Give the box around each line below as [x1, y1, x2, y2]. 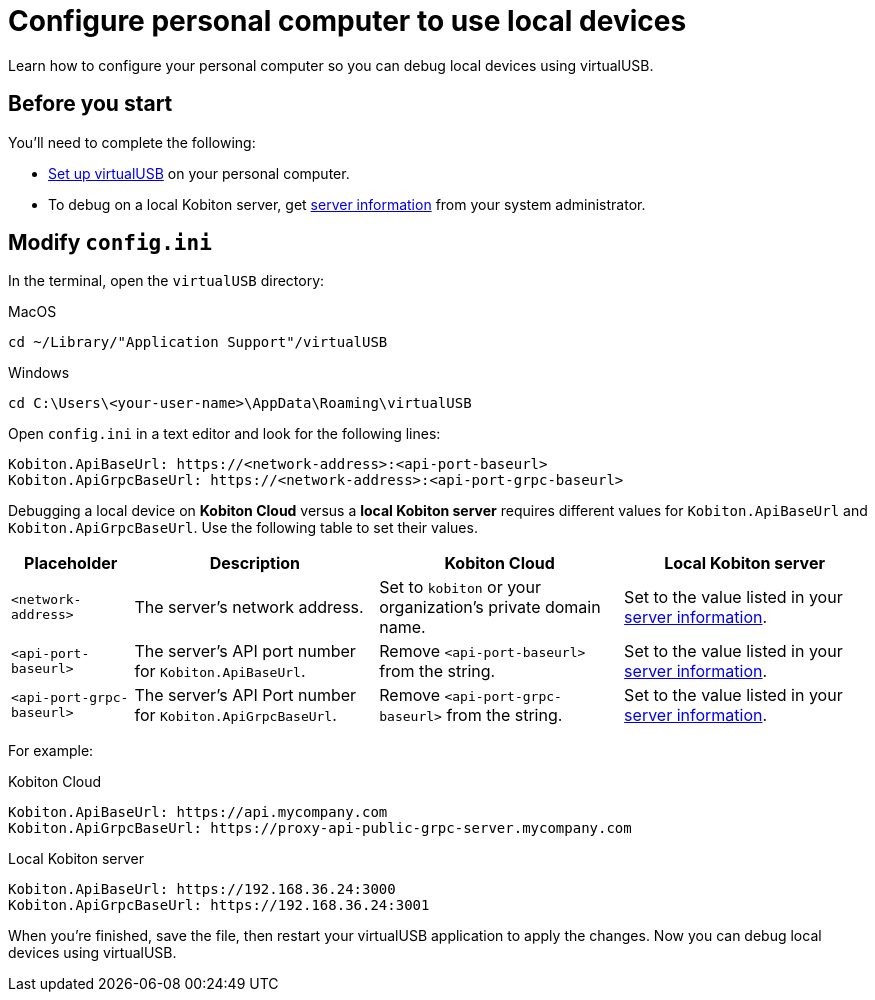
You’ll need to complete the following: [8, 133, 256, 151]
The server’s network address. [134, 597, 364, 618]
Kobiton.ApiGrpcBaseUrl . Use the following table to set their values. [8, 519, 478, 537]
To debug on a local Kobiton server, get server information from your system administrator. [48, 195, 646, 213]
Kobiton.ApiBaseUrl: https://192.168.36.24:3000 [8, 881, 396, 898]
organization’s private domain [379, 597, 601, 618]
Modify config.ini [8, 230, 212, 256]
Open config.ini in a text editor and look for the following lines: [8, 425, 441, 443]
